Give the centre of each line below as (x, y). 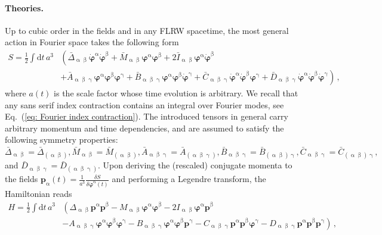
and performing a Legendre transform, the (189, 179)
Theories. (24, 7)
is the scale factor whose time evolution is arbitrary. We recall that (176, 93)
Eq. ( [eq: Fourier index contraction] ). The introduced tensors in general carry (147, 116)
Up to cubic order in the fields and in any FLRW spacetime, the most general (147, 30)
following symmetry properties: (61, 140)
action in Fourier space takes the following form (92, 42)
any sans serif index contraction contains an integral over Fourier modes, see (144, 104)
